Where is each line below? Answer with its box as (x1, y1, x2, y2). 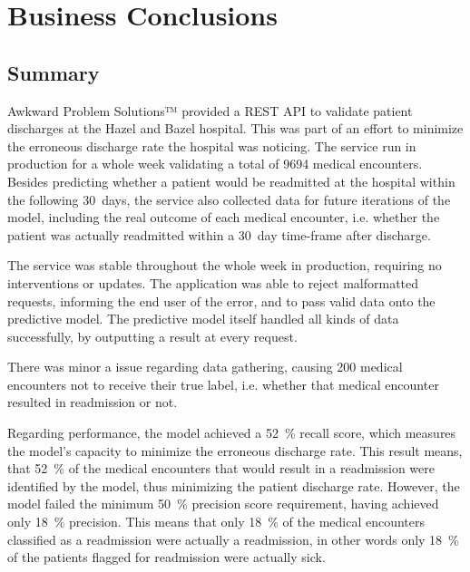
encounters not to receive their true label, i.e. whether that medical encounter (7, 374, 439, 393)
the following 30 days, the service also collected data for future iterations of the (7, 189, 451, 208)
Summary (7, 58, 100, 86)
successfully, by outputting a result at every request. (7, 326, 298, 345)
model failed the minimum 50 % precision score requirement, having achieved (7, 494, 439, 513)
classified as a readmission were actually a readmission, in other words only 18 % (7, 529, 459, 548)
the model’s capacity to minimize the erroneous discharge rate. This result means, (7, 441, 463, 460)
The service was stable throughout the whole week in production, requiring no (7, 256, 442, 275)
